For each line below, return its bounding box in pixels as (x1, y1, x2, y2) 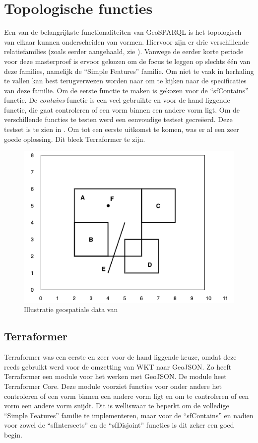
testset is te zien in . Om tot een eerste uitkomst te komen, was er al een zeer (4, 124, 239, 134)
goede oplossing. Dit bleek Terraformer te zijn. (4, 133, 145, 144)
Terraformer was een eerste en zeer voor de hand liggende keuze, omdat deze (4, 352, 237, 362)
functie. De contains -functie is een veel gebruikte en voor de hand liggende (4, 95, 230, 105)
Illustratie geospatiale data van (24, 304, 118, 315)
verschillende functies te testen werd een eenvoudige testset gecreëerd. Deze (4, 114, 233, 125)
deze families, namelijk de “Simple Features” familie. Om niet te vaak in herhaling (4, 65, 254, 76)
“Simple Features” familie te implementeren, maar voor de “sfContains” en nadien (4, 410, 254, 420)
